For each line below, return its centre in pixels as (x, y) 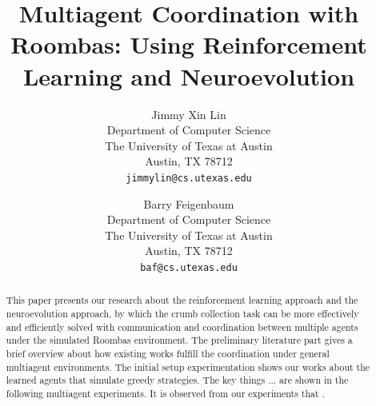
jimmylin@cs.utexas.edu (189, 178)
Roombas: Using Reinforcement (189, 44)
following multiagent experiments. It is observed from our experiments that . (165, 393)
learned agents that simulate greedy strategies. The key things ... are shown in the (177, 380)
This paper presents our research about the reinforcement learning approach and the (182, 300)
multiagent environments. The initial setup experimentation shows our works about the (188, 366)
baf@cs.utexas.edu (189, 267)
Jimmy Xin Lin (189, 114)
